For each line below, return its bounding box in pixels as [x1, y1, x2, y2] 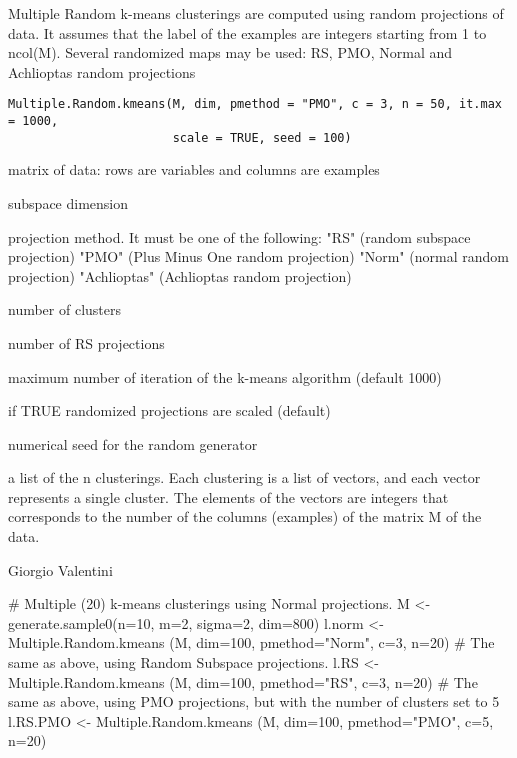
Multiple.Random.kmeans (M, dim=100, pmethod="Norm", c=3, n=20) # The [8, 632, 495, 653]
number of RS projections [8, 332, 165, 353]
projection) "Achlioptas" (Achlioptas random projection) [8, 265, 352, 286]
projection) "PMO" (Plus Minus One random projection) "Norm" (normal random [8, 246, 509, 267]
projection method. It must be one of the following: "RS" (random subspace [8, 226, 471, 247]
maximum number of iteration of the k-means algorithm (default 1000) [8, 366, 442, 387]
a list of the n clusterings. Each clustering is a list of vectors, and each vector [8, 467, 481, 488]
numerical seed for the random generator [8, 433, 258, 454]
